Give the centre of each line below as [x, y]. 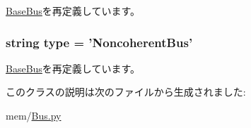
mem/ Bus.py [34, 115]
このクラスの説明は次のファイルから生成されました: [126, 92]
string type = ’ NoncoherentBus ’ [99, 42]
